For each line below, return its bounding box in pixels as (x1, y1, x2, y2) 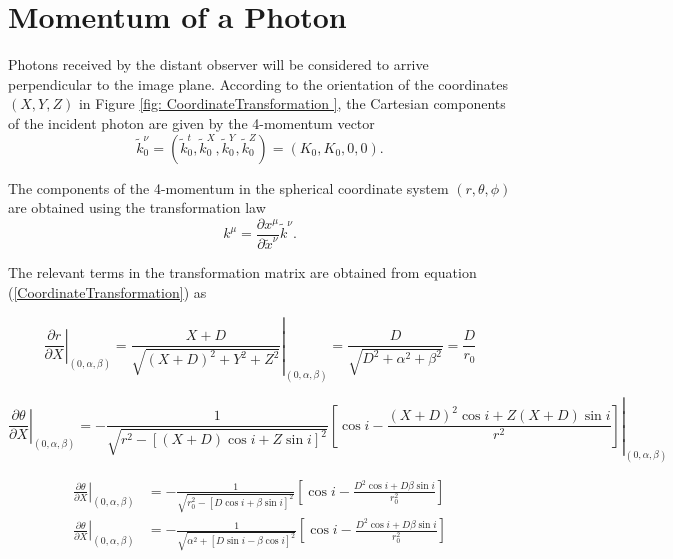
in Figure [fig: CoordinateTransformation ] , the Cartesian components (78, 93, 506, 114)
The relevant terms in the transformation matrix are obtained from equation (8, 262, 477, 283)
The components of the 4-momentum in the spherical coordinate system (8, 177, 449, 198)
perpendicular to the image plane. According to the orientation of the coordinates (8, 73, 509, 94)
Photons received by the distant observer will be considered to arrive (8, 54, 429, 75)
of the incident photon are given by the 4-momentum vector (8, 112, 375, 133)
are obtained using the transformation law (8, 197, 266, 218)
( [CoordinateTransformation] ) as (8, 281, 207, 302)
